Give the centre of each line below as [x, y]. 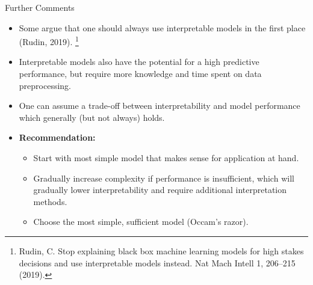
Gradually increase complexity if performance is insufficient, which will [164, 178]
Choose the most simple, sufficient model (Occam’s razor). [141, 222]
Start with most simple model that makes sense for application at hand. [166, 158]
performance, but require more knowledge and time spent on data [140, 74]
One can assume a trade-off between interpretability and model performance [160, 106]
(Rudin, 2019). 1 [49, 41]
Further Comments [40, 7]
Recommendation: [57, 137]
